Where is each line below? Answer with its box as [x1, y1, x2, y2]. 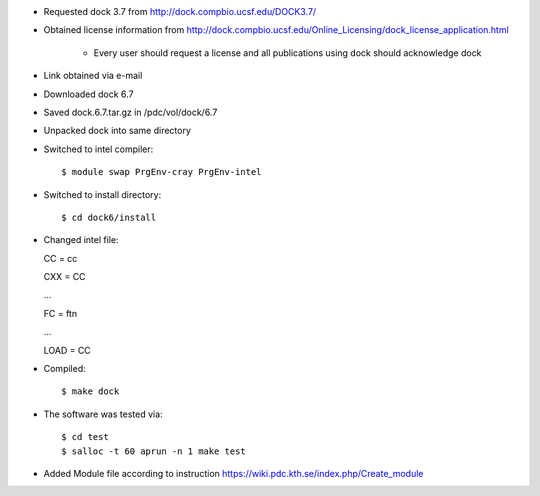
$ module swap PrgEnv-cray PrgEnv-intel [61, 166, 262, 178]
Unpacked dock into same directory [43, 125, 192, 137]
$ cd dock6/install [61, 211, 157, 223]
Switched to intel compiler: [43, 143, 154, 155]
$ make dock [61, 386, 120, 397]
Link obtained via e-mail [43, 70, 143, 82]
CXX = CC [43, 271, 86, 283]
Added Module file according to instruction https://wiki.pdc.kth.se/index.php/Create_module [43, 467, 424, 479]
